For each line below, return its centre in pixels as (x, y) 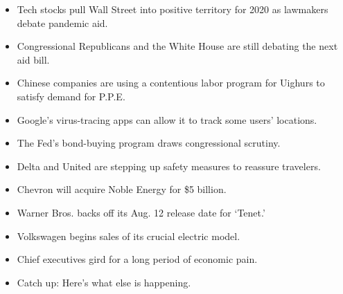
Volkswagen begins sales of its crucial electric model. (129, 236)
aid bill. (33, 59)
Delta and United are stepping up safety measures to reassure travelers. (169, 166)
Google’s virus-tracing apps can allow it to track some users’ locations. (167, 119)
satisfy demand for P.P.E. (71, 96)
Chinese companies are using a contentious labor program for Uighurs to (171, 83)
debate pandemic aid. (62, 22)
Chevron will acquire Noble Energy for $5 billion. (122, 189)
